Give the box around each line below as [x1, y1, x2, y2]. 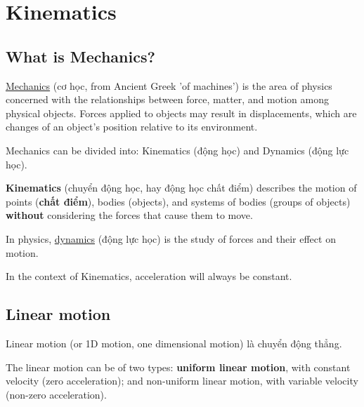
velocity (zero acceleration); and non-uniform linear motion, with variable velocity [6, 373, 358, 388]
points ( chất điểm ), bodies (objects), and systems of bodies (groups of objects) [6, 194, 351, 208]
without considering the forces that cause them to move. [6, 208, 253, 222]
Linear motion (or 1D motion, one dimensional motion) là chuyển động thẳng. [6, 335, 342, 350]
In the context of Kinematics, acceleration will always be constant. [6, 269, 292, 283]
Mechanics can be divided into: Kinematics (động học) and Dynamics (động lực [6, 142, 349, 157]
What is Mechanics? [6, 45, 155, 67]
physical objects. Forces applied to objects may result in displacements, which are [6, 105, 357, 120]
